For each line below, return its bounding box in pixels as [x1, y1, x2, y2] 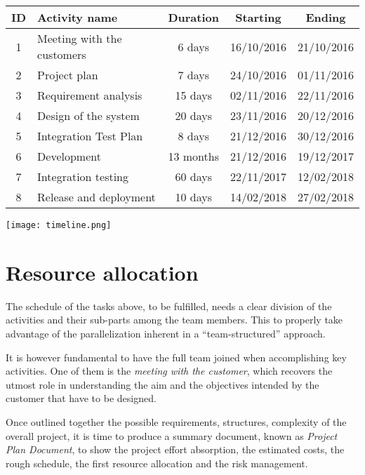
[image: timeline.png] [6, 220, 112, 230]
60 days [175, 168, 212, 185]
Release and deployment [37, 189, 156, 205]
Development [37, 148, 101, 164]
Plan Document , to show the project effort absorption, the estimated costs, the [6, 442, 345, 457]
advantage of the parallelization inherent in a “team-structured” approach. [6, 326, 326, 340]
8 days [178, 128, 209, 144]
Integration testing [37, 168, 129, 185]
